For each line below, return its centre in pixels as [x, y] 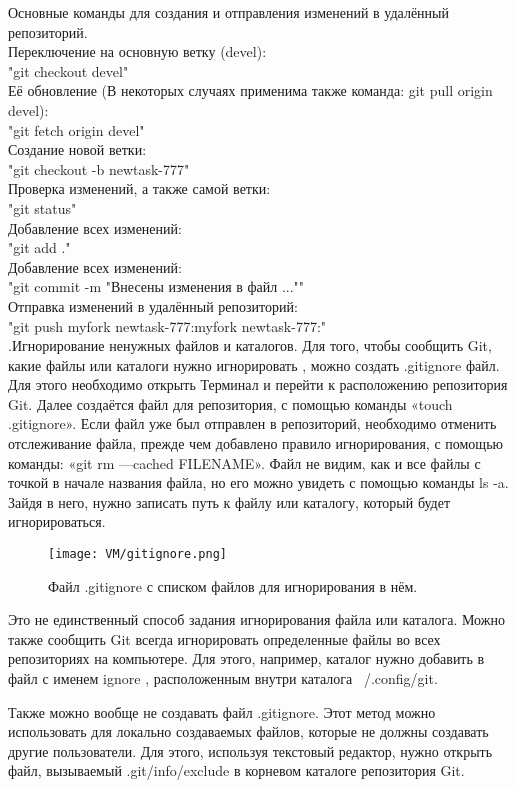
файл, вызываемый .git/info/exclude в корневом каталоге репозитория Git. [236, 770]
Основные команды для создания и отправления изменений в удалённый [228, 12]
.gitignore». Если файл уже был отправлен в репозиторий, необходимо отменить [252, 423]
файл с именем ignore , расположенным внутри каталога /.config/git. [223, 678]
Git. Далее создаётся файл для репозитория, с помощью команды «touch [230, 403]
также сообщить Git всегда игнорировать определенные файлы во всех [224, 638]
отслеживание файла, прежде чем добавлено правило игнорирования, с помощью [255, 443]
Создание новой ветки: [77, 149]
